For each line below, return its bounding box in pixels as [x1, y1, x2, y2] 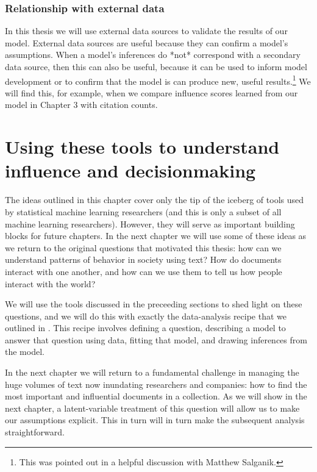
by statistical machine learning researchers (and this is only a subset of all [5, 205, 282, 218]
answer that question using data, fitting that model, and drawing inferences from [5, 333, 307, 346]
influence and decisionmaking [5, 158, 256, 183]
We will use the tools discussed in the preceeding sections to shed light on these [5, 298, 302, 310]
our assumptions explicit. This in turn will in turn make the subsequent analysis [5, 413, 305, 426]
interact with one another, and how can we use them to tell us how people [5, 265, 282, 277]
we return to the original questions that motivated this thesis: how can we [5, 241, 282, 254]
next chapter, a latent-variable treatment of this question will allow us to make [5, 401, 300, 414]
